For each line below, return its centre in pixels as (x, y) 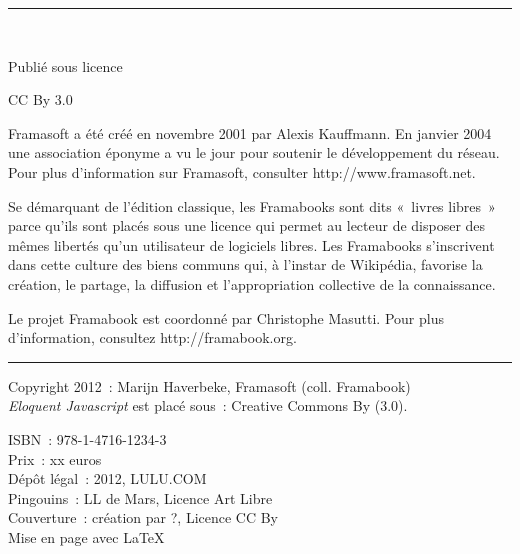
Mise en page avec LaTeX (86, 536)
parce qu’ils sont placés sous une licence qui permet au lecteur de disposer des (247, 225)
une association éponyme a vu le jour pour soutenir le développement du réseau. (254, 152)
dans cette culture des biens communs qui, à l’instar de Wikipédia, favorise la (245, 264)
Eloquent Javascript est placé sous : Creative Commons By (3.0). (208, 405)
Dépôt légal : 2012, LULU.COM (107, 478)
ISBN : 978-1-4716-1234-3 (87, 438)
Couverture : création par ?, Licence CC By (143, 517)
